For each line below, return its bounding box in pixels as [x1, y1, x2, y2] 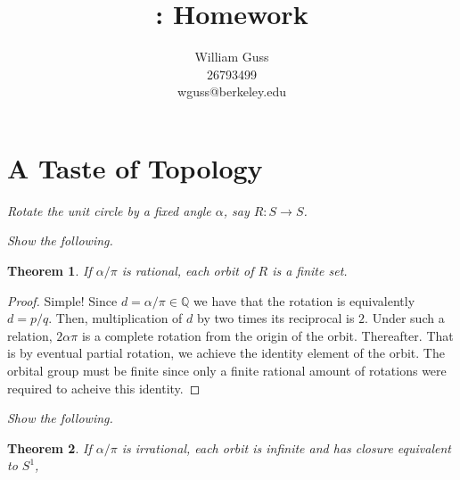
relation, [7, 326, 53, 344]
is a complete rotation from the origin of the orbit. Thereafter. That [81, 326, 454, 344]
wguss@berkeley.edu [177, 82, 286, 101]
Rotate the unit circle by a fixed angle [7, 201, 211, 219]
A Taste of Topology [7, 149, 263, 186]
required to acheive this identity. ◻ [7, 378, 201, 397]
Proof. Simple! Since [7, 291, 118, 310]
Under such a [372, 309, 445, 327]
